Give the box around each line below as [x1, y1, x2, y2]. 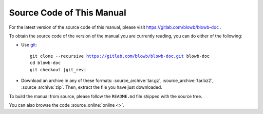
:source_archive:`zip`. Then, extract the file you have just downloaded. [21, 84, 163, 90]
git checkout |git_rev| [30, 67, 87, 72]
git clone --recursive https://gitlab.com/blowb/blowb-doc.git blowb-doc [30, 53, 210, 59]
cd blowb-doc [30, 60, 61, 65]
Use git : [21, 42, 37, 48]
